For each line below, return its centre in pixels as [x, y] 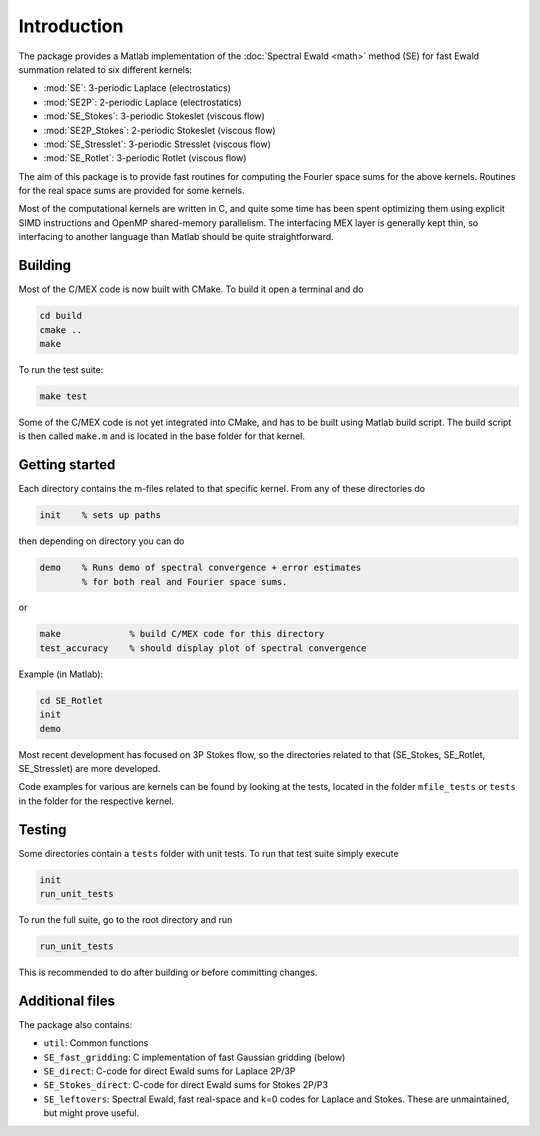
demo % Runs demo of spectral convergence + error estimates [200, 568]
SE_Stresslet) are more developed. [89, 768]
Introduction [71, 26]
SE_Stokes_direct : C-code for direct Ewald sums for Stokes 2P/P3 [186, 1085]
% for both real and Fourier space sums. [184, 581]
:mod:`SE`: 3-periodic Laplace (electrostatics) [137, 88]
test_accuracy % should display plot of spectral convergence [203, 648]
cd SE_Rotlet [71, 700]
